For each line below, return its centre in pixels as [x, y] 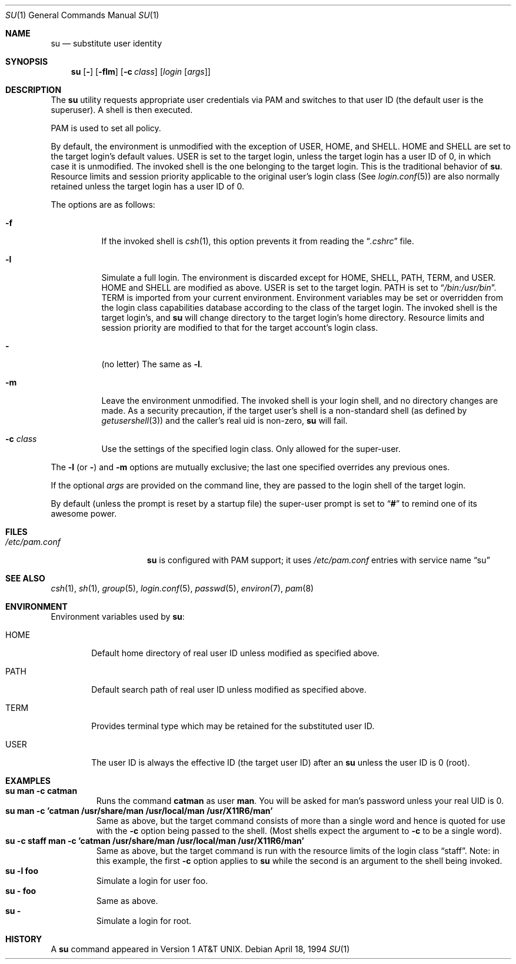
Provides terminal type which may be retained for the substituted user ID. [233, 726]
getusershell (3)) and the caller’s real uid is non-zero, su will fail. [224, 420]
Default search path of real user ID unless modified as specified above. [229, 689]
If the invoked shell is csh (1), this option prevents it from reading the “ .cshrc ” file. [258, 241]
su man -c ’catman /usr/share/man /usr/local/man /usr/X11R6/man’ [139, 811]
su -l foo [22, 871]
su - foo [21, 891]
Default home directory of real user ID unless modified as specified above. [235, 653]
